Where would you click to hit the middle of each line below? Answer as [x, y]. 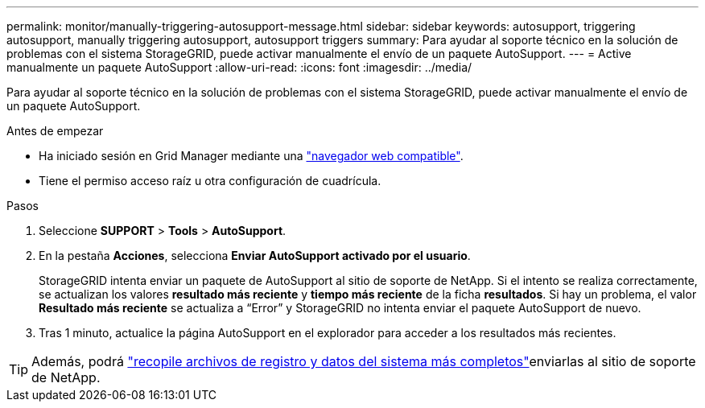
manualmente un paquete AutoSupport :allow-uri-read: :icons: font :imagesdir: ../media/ [239, 67]
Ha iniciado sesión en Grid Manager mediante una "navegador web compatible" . [251, 156]
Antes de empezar [55, 131]
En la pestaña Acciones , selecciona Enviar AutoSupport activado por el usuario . [255, 256]
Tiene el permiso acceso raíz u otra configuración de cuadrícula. [210, 181]
